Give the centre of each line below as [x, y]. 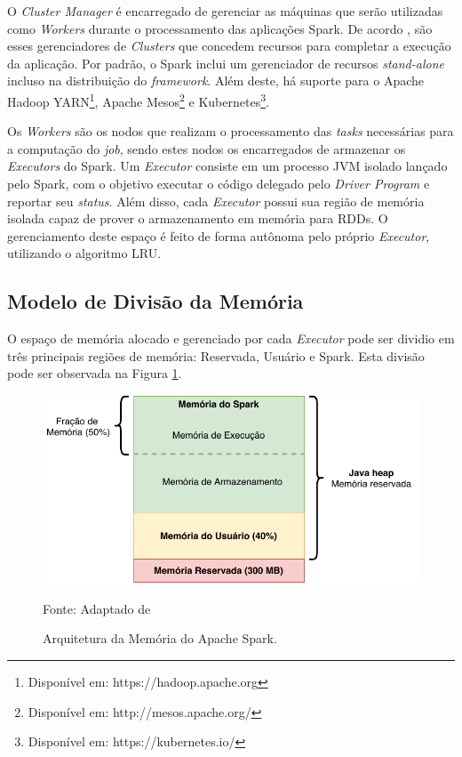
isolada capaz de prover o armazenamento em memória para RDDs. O [198, 218]
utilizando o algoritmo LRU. [84, 253]
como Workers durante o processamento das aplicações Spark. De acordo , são [220, 28]
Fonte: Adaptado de [97, 608]
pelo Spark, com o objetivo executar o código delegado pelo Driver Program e [219, 183]
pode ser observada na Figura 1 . [95, 373]
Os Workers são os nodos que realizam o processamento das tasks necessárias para [231, 131]
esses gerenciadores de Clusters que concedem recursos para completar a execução [229, 46]
